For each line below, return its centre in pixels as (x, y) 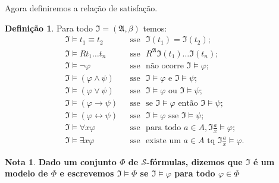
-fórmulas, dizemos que (195, 161)
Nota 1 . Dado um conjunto (61, 161)
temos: (155, 28)
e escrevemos (87, 173)
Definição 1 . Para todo (49, 28)
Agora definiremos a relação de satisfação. (81, 8)
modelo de (26, 173)
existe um (163, 141)
